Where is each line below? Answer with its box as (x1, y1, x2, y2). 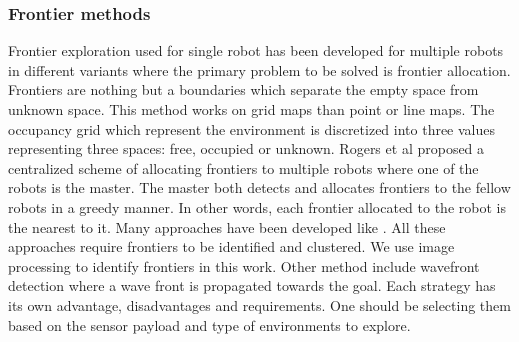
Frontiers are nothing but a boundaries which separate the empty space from (8, 79, 479, 100)
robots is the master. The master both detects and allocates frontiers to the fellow (8, 177, 511, 198)
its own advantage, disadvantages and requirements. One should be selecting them (8, 294, 511, 315)
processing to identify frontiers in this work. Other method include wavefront (8, 255, 480, 276)
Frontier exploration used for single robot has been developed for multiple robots (8, 40, 504, 61)
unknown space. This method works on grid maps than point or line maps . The (8, 99, 495, 119)
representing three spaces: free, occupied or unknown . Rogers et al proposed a (8, 138, 485, 159)
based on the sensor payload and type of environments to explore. (8, 314, 411, 335)
